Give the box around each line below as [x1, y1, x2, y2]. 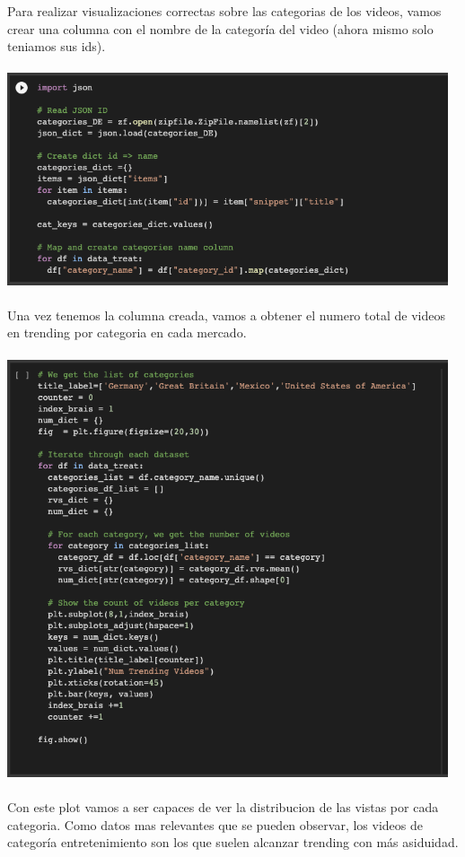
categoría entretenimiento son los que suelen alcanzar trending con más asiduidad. [7, 833, 459, 852]
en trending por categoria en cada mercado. [7, 323, 247, 342]
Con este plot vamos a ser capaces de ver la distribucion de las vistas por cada [7, 798, 439, 817]
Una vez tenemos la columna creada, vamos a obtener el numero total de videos [7, 305, 445, 324]
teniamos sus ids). [7, 37, 106, 56]
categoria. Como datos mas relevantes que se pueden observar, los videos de [7, 815, 424, 834]
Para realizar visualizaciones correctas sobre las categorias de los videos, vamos [7, 2, 442, 20]
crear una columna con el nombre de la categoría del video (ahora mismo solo [7, 19, 434, 38]
